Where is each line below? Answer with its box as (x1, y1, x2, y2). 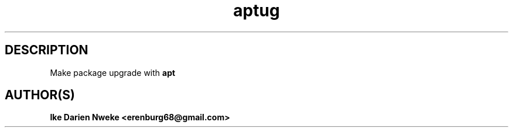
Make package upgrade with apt (50, 67, 176, 78)
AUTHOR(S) (5, 88, 75, 103)
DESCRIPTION (5, 43, 88, 58)
